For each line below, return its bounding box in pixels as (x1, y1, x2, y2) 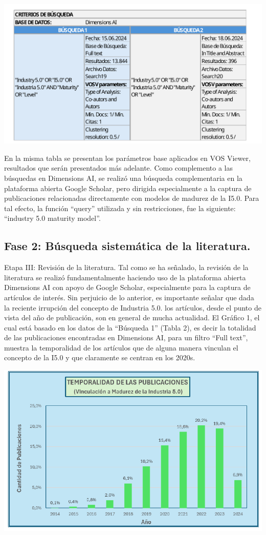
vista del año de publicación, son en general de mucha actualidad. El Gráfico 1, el (4, 312, 260, 323)
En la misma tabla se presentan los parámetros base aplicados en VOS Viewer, (4, 152, 251, 163)
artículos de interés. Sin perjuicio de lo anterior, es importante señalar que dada (4, 292, 254, 302)
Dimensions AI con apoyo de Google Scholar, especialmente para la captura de (4, 282, 251, 293)
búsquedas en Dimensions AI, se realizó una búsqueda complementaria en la (4, 172, 242, 183)
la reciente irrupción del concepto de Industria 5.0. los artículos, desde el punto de (4, 302, 261, 313)
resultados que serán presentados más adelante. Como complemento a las (4, 162, 233, 173)
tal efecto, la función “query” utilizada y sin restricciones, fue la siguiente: (4, 202, 236, 213)
